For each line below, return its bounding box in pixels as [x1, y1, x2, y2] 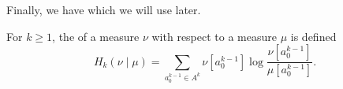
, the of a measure [52, 28, 140, 44]
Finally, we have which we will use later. [6, 2, 201, 17]
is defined [290, 28, 337, 44]
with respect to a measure [151, 28, 277, 44]
